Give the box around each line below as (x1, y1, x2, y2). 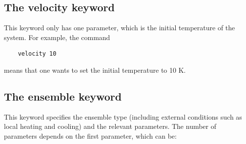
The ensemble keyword (4, 88, 122, 103)
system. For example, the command (4, 32, 110, 42)
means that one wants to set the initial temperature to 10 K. (4, 64, 186, 75)
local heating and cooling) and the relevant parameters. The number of (4, 121, 217, 131)
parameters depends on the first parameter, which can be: (4, 130, 177, 141)
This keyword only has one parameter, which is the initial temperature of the (4, 22, 235, 33)
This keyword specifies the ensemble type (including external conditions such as (4, 111, 242, 122)
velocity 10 (18, 50, 57, 58)
